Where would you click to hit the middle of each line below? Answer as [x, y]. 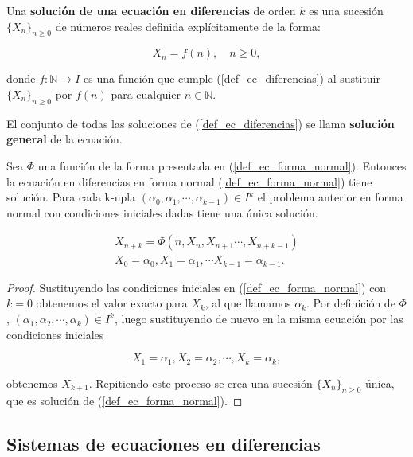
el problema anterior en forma [330, 197]
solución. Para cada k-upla [71, 197]
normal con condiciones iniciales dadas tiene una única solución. [162, 212]
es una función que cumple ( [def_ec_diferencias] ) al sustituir [232, 78]
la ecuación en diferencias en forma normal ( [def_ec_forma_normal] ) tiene [189, 181]
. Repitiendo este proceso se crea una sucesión [201, 383]
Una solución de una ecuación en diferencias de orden [151, 10]
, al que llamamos [248, 303]
